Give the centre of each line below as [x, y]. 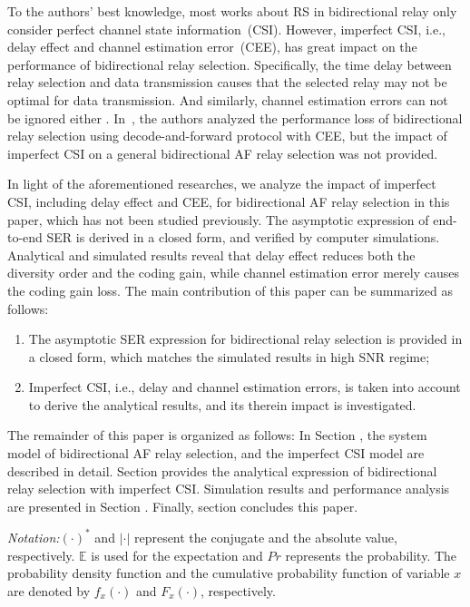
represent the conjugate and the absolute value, [265, 537]
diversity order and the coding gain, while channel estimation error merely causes [233, 273]
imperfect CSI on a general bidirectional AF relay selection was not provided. [223, 153]
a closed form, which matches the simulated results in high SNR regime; [229, 356]
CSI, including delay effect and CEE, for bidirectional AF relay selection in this [229, 201]
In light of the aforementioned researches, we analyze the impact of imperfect [222, 184]
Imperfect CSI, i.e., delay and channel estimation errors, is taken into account [245, 387]
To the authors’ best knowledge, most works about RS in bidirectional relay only [232, 11]
